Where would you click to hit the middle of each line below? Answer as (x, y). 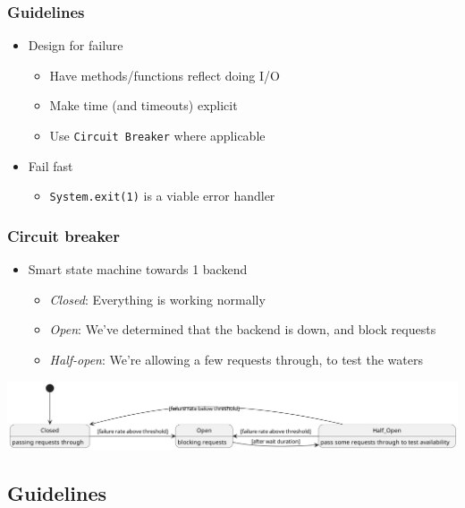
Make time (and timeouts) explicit (144, 105)
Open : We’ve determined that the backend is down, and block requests (243, 329)
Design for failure (76, 45)
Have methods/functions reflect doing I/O (165, 75)
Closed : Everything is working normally (157, 299)
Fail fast (51, 165)
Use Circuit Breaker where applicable (157, 135)
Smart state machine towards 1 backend (138, 269)
